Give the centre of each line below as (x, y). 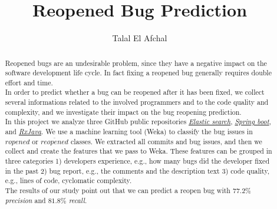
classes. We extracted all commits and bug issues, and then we (166, 141)
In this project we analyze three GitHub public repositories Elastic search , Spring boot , (138, 122)
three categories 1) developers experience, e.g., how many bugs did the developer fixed (137, 161)
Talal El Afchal (140, 38)
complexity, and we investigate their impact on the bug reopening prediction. (123, 112)
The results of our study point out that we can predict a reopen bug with (118, 190)
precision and (25, 200)
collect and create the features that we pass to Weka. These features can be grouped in (138, 151)
